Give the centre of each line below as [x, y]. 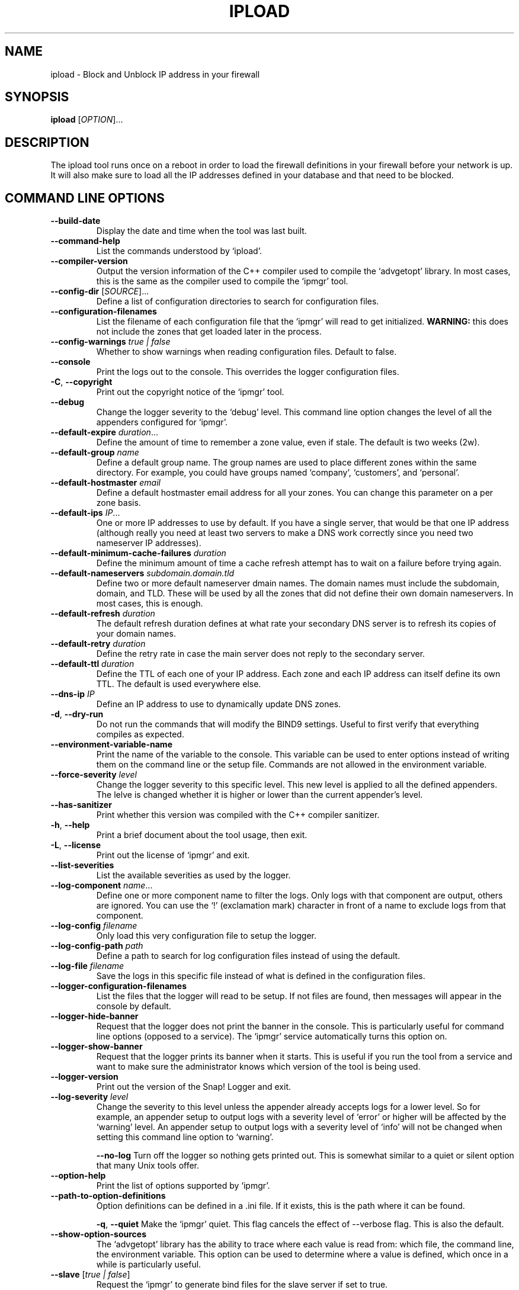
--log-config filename [94, 926]
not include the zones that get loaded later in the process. [209, 332]
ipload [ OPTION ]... [87, 120]
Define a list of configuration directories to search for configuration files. [238, 301]
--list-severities [82, 865]
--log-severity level [89, 1097]
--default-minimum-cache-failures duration [138, 553]
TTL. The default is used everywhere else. [179, 684]
